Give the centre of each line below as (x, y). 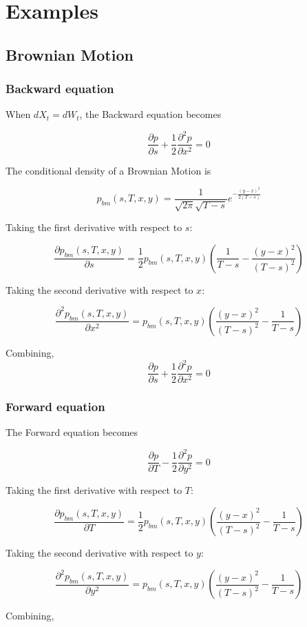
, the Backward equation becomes (150, 114)
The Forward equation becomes (72, 432)
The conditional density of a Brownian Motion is (108, 170)
